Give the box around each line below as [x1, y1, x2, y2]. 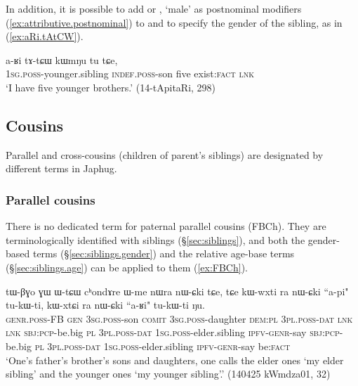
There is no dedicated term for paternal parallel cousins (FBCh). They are [6, 219, 326, 233]
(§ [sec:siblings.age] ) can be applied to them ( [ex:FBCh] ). [6, 259, 248, 274]
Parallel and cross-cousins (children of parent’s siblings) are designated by [6, 147, 324, 162]
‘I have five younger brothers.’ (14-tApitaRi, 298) [6, 79, 216, 94]
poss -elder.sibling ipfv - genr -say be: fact [120, 338, 291, 353]
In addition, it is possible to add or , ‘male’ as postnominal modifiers [6, 1, 302, 15]
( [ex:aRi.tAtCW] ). [6, 29, 84, 44]
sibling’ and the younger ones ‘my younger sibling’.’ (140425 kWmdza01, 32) [6, 366, 331, 381]
